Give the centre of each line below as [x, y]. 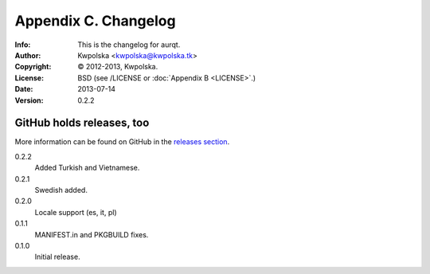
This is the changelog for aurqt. [129, 45]
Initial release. [57, 257]
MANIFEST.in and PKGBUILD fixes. [92, 234]
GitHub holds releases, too [82, 123]
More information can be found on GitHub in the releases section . [122, 142]
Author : [28, 55]
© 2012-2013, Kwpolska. [118, 67]
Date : [24, 89]
